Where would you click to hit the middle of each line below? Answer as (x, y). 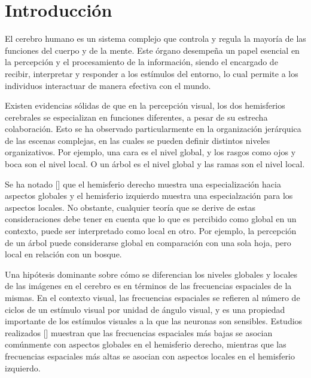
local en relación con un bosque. (63, 254)
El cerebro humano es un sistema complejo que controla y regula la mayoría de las (155, 39)
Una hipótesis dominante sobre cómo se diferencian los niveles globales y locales (151, 274)
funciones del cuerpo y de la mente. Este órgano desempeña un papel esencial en (152, 50)
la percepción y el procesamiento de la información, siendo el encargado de (141, 62)
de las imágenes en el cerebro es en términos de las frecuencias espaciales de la (148, 286)
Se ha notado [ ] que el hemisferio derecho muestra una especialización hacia (143, 184)
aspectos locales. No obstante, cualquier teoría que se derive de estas (130, 207)
